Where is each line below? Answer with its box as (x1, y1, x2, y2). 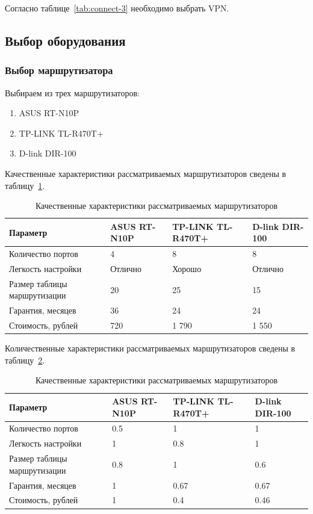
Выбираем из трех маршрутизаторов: (5, 86, 140, 99)
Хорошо (172, 262, 202, 275)
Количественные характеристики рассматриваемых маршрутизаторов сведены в (5, 342, 296, 355)
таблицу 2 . (5, 353, 45, 366)
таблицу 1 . (5, 179, 45, 191)
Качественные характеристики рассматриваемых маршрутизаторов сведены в (5, 167, 287, 179)
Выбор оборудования (5, 31, 126, 49)
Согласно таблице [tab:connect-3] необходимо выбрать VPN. (5, 2, 229, 14)
